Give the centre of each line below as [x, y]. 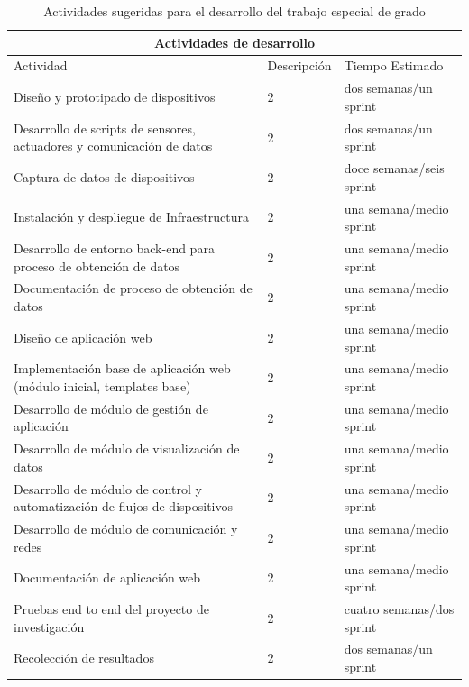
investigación [49, 626]
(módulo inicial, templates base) [102, 385]
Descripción [299, 65]
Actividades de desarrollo [234, 42]
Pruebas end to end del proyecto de [111, 608]
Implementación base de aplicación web [122, 368]
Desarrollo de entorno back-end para [114, 248]
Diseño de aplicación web [83, 337]
